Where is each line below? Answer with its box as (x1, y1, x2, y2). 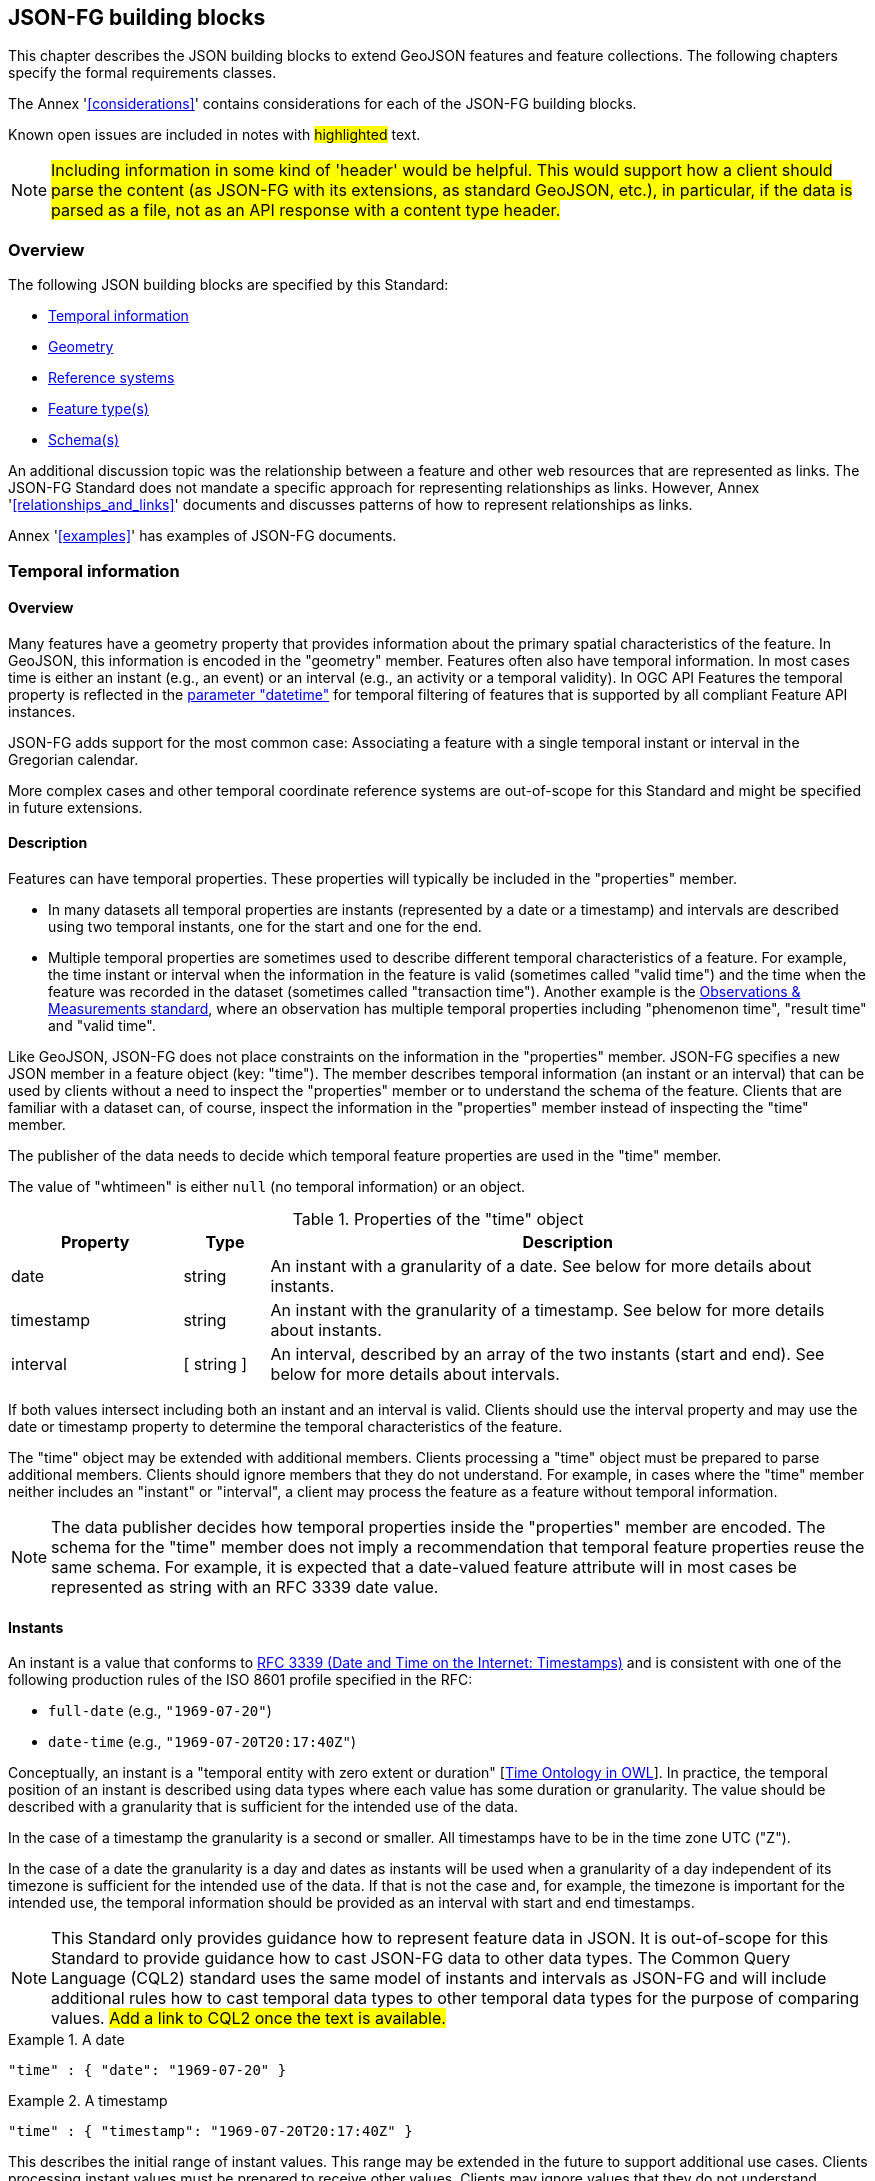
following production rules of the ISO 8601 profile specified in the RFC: (8, 1671, 473, 1689)
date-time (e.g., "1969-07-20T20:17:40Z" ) (48, 1733, 357, 1751)
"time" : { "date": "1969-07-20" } (8, 2062, 287, 2079)
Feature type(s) (48, 400, 149, 418)
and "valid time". (48, 1016, 156, 1034)
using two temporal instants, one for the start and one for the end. (48, 917, 482, 935)
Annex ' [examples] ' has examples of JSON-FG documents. (8, 527, 397, 545)
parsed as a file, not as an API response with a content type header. (51, 200, 561, 221)
